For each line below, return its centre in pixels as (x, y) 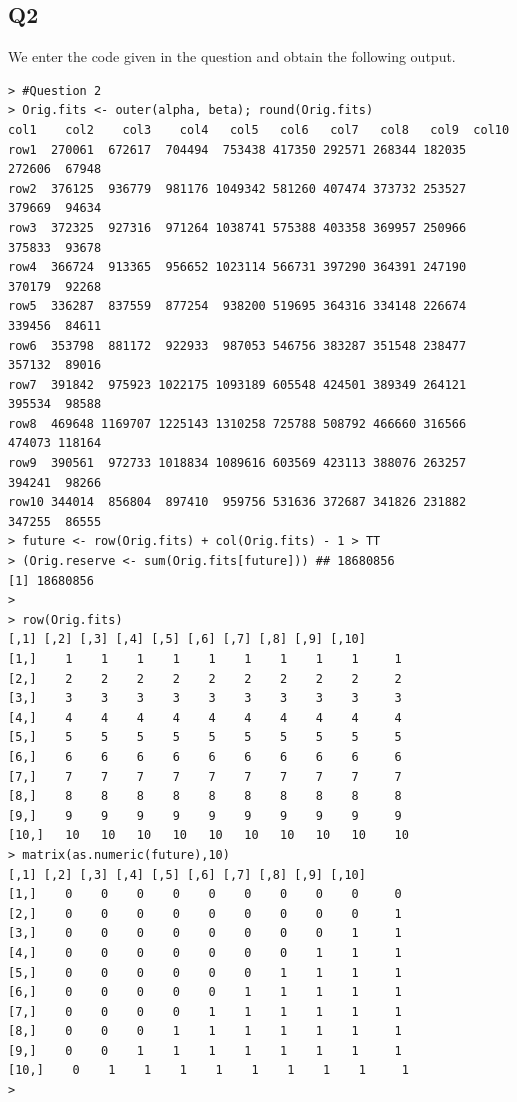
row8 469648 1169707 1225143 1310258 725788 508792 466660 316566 (237, 423)
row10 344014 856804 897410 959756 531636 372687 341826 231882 (237, 502)
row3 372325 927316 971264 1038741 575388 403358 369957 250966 (237, 227)
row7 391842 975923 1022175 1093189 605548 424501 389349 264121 (237, 384)
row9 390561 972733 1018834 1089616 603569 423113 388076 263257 (237, 463)
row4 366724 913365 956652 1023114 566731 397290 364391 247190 (237, 267)
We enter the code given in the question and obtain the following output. (232, 56)
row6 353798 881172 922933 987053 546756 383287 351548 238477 (237, 345)
